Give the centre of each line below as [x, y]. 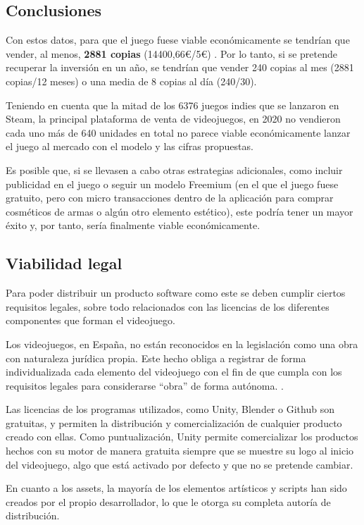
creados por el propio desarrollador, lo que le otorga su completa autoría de [168, 501]
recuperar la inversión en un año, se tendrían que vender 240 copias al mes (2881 [180, 67]
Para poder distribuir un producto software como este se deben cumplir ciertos [176, 293]
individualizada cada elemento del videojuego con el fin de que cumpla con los [174, 372]
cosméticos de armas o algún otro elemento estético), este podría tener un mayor [180, 211]
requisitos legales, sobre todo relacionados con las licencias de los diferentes [168, 306]
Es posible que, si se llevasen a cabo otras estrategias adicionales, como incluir [174, 169]
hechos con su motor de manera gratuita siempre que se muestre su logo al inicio [180, 451]
